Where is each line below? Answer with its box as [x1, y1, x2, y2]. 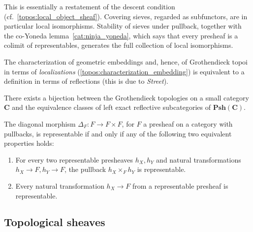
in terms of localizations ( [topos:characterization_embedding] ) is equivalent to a [4, 66, 245, 76]
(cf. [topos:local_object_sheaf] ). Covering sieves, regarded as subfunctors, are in [4, 11, 248, 21]
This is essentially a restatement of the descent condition [4, 1, 175, 11]
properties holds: [4, 138, 54, 148]
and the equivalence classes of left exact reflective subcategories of [12, 102, 211, 112]
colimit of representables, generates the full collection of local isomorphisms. [4, 40, 233, 50]
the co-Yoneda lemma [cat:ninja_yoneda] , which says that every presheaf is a [4, 30, 238, 40]
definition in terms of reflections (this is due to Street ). [4, 76, 168, 86]
